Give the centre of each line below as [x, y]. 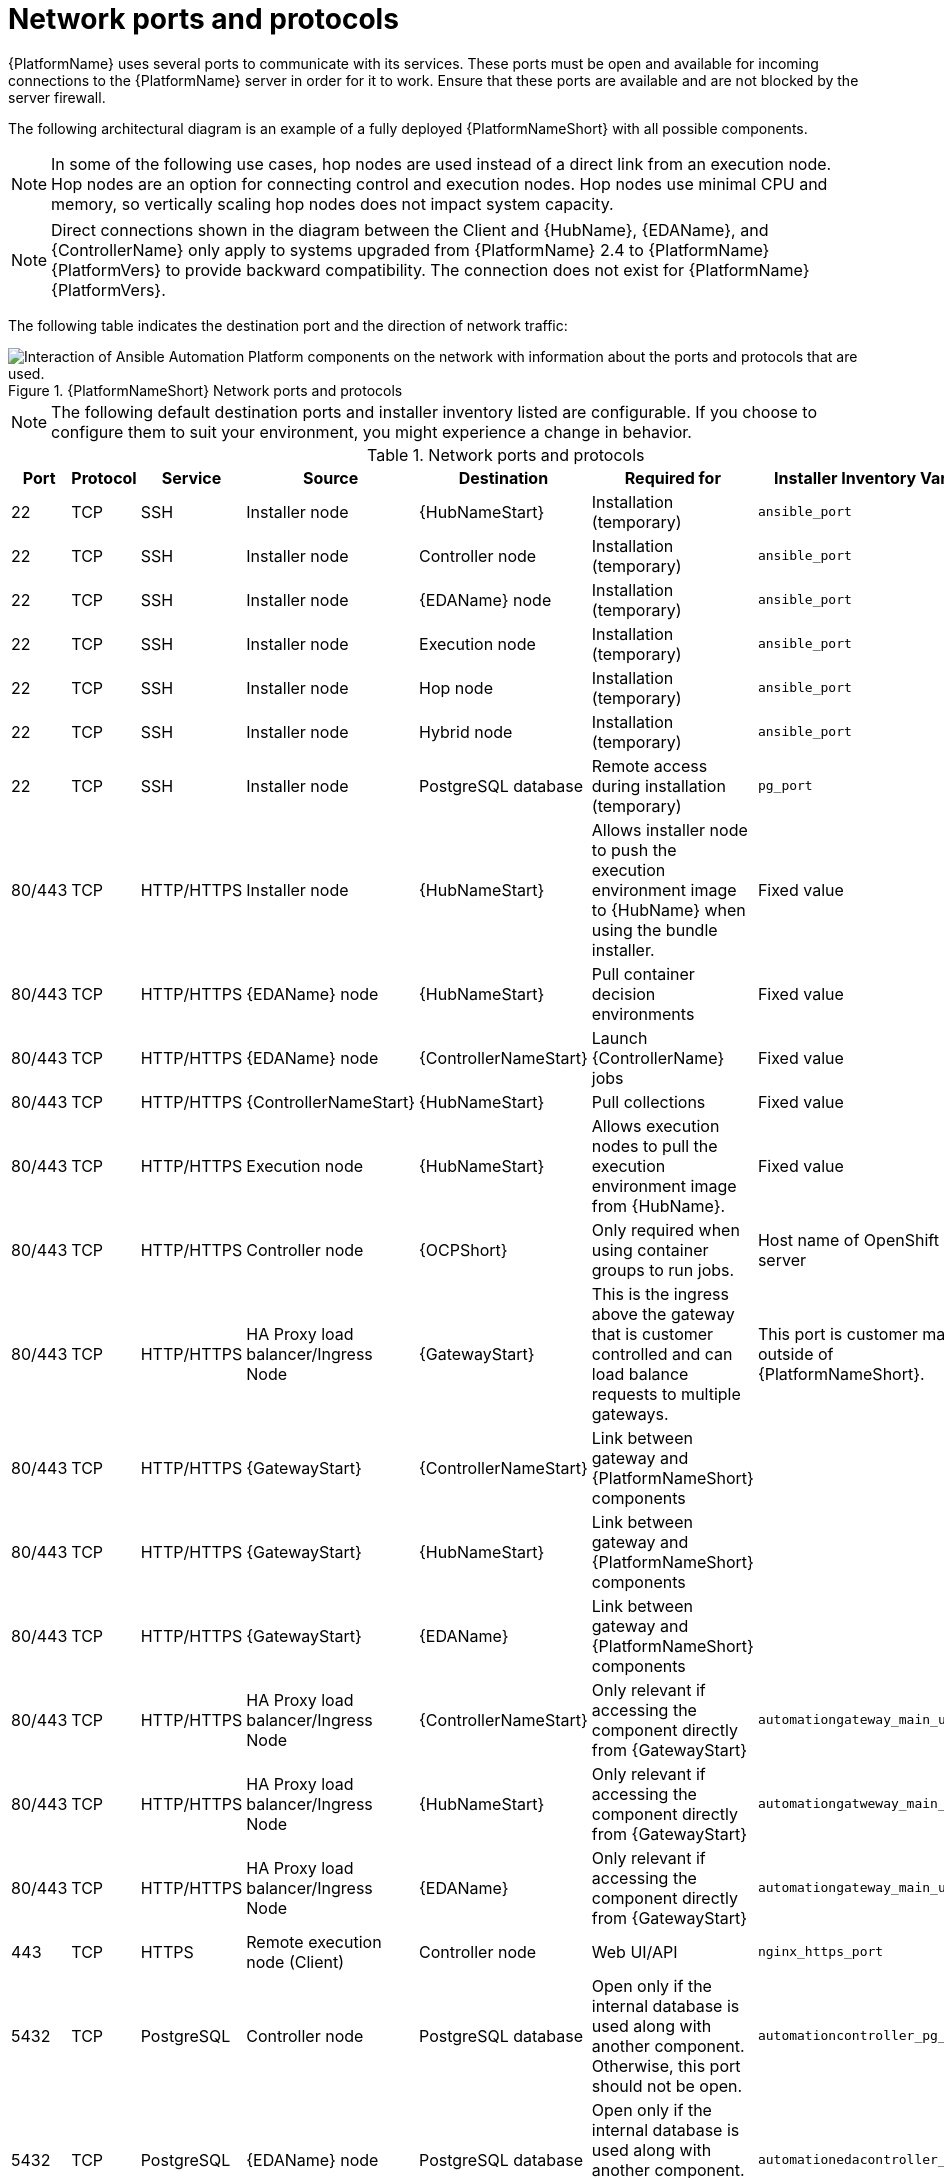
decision [623, 993]
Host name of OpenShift [848, 1239]
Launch [619, 1037]
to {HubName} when [668, 909]
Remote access [649, 765]
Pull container [643, 973]
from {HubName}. [658, 1205]
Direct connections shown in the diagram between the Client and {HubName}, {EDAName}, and [410, 229]
